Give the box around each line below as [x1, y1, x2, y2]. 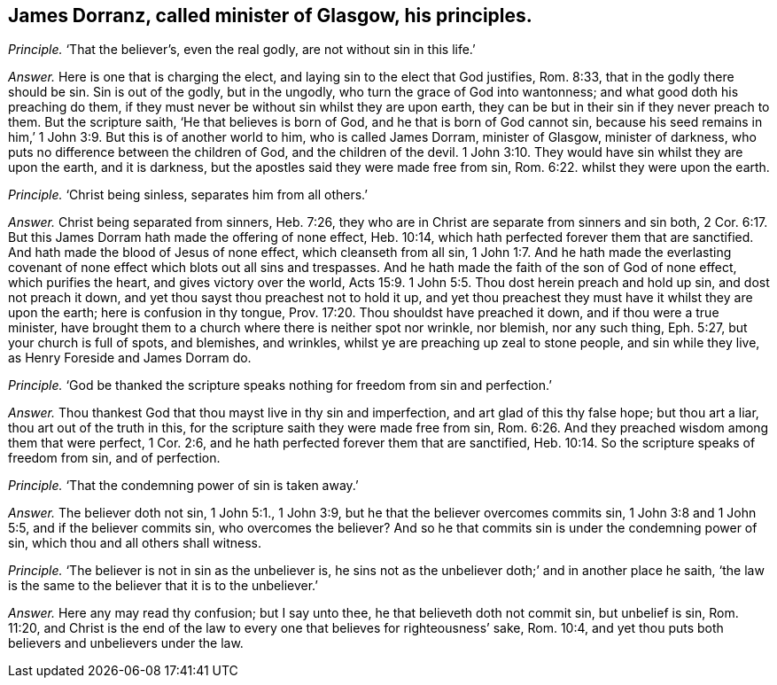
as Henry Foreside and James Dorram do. [8, 350, 252, 366]
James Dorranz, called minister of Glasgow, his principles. [8, 4, 532, 27]
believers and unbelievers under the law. [8, 635, 244, 651]
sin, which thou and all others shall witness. [8, 535, 261, 551]
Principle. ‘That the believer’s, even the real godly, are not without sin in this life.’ [8, 42, 476, 58]
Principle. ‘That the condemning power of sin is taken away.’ [8, 478, 359, 494]
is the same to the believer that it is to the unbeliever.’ [8, 578, 318, 594]
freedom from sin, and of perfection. [8, 450, 221, 466]
